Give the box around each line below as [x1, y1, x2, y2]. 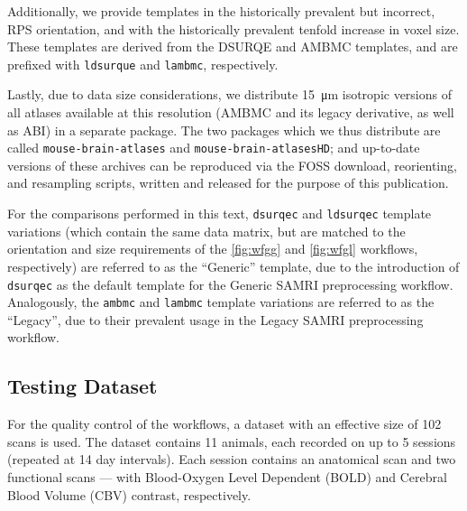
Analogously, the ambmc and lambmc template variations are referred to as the [7, 293, 435, 311]
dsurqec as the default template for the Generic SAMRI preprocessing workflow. [7, 274, 453, 293]
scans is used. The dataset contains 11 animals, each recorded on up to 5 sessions [7, 432, 456, 451]
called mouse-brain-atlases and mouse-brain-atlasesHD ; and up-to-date [7, 138, 420, 157]
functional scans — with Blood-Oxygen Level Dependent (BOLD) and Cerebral [7, 467, 447, 486]
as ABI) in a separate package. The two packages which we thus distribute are [7, 120, 441, 139]
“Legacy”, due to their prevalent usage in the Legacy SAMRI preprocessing [7, 310, 424, 329]
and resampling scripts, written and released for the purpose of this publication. [7, 173, 449, 192]
